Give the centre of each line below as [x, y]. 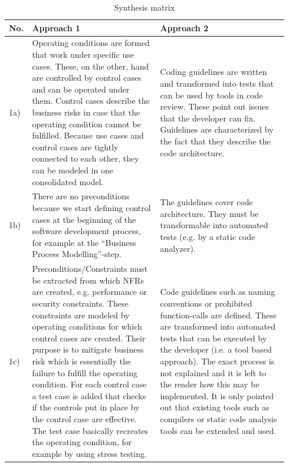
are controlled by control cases [87, 78]
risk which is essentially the [81, 361]
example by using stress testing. [89, 453]
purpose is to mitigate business [88, 349]
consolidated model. [68, 181]
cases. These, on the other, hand [91, 66]
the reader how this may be [210, 384]
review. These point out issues [214, 106]
